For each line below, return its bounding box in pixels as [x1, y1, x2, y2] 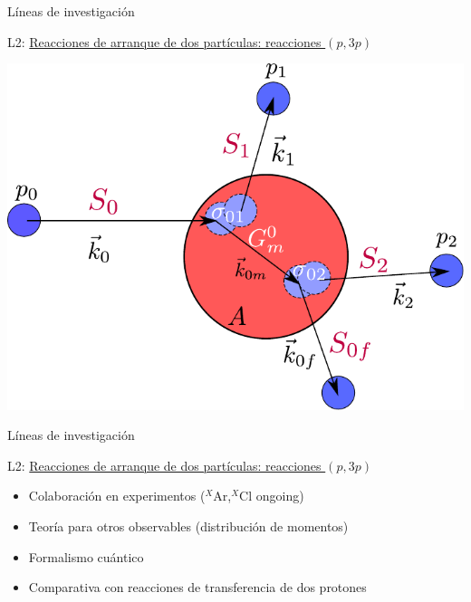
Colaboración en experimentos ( [28, 486, 206, 505]
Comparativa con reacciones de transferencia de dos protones [28, 578, 367, 597]
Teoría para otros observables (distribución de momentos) [28, 517, 349, 536]
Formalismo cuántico [28, 547, 144, 566]
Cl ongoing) [239, 486, 304, 505]
